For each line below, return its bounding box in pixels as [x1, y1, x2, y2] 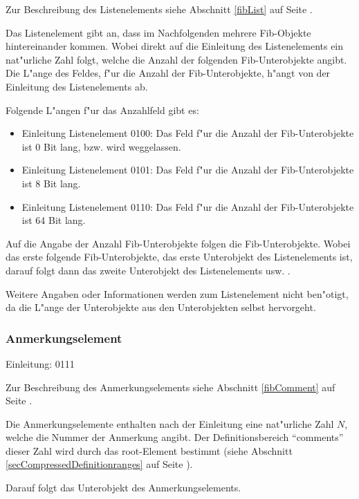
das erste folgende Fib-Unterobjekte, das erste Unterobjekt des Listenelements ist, [6, 249, 353, 264]
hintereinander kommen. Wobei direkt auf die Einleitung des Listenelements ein [6, 39, 344, 53]
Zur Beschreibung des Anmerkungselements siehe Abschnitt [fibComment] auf [6, 379, 335, 394]
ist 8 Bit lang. [21, 176, 81, 190]
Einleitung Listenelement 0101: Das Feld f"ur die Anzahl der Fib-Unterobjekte [21, 162, 354, 177]
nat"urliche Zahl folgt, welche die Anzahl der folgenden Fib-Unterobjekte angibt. [6, 52, 347, 66]
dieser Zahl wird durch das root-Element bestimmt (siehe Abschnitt [6, 443, 293, 458]
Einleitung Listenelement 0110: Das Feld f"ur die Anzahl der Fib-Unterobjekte [21, 199, 354, 214]
